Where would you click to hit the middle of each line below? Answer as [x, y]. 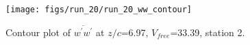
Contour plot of [38, 32]
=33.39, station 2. [208, 32]
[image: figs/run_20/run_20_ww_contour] [99, 10]
